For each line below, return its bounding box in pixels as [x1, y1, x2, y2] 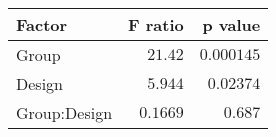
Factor [16, 13, 68, 36]
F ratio [128, 13, 184, 36]
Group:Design [16, 101, 113, 124]
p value [202, 13, 261, 36]
